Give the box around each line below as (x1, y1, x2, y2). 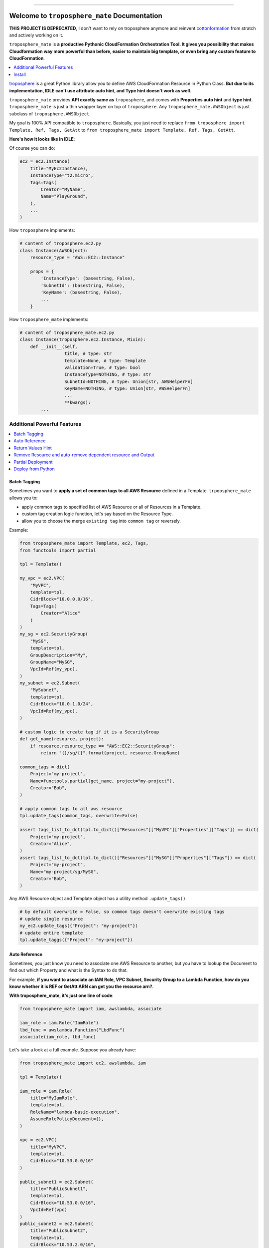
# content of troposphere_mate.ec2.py (19, 329, 115, 335)
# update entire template (19, 930, 83, 936)
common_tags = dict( (19, 764, 70, 770)
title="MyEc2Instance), (30, 165, 88, 171)
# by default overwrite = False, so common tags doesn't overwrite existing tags (19, 909, 225, 915)
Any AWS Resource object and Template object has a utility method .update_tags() (9, 896, 186, 902)
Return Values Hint (13, 445, 52, 451)
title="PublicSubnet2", (30, 1228, 88, 1234)
